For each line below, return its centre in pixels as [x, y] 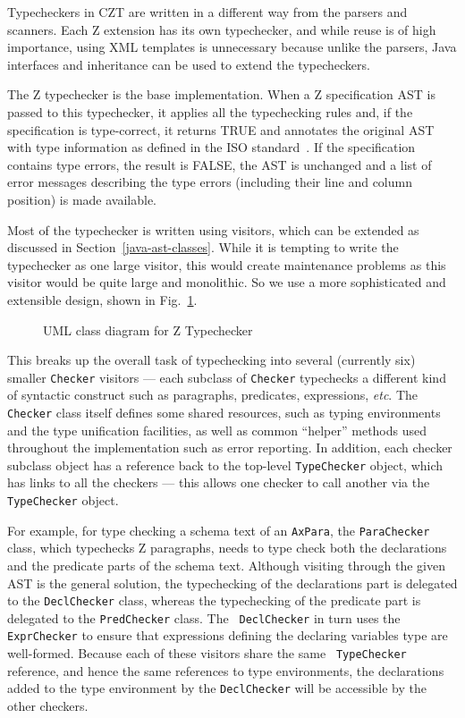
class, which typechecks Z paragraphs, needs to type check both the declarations [227, 548]
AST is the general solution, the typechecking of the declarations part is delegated [232, 583]
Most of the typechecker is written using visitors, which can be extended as [213, 229]
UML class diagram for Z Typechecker [148, 329]
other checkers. [48, 705]
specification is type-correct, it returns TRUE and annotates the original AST [221, 129]
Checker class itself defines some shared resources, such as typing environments [224, 412]
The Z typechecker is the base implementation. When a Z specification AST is [222, 94]
